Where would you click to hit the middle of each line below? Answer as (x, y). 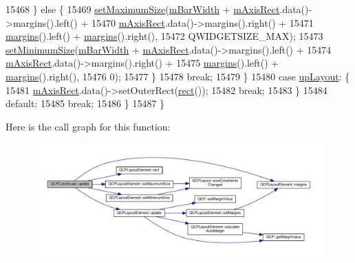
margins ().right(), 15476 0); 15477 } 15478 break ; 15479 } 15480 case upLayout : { (178, 76)
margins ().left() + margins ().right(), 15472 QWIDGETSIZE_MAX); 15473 (164, 36)
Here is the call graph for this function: (88, 126)
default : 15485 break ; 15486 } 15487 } (85, 103)
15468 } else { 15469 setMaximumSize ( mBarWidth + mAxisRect (143, 9)
